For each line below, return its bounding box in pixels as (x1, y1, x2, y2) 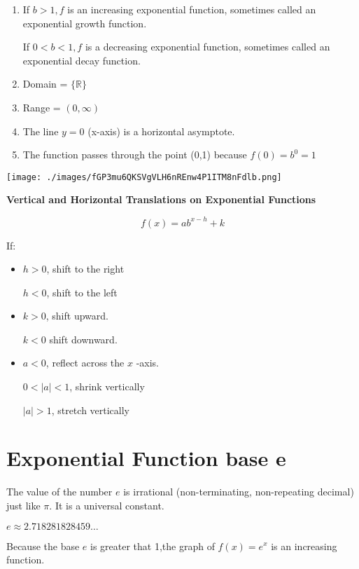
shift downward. (49, 331, 118, 346)
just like (6, 498, 41, 512)
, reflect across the (45, 355, 125, 370)
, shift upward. (45, 308, 108, 323)
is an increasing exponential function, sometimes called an (67, 2, 316, 16)
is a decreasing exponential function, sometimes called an (85, 39, 330, 54)
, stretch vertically (51, 402, 130, 417)
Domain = (22, 76, 68, 91)
